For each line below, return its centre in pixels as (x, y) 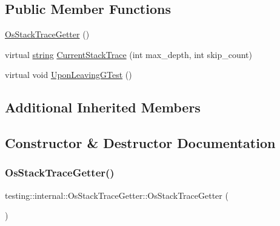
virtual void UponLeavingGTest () (68, 75)
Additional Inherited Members (103, 107)
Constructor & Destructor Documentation (140, 143)
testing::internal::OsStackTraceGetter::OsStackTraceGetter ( (117, 195)
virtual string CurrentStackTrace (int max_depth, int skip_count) (128, 54)
